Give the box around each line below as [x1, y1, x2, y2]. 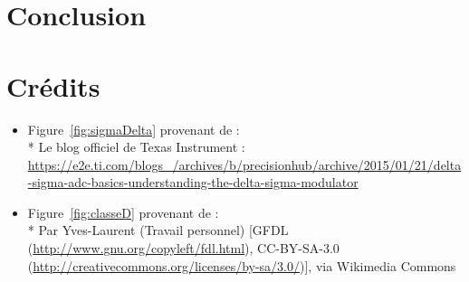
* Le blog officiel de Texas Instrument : [27, 137, 245, 156]
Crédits [6, 67, 100, 104]
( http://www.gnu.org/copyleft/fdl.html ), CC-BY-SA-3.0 [27, 239, 340, 258]
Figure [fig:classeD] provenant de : [27, 202, 219, 221]
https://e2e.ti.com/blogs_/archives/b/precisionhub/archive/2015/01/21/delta [27, 155, 462, 174]
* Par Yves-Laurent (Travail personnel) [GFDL [27, 221, 289, 240]
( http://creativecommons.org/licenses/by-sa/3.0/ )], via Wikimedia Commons [27, 256, 456, 275]
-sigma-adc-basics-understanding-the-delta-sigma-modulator [27, 173, 359, 192]
